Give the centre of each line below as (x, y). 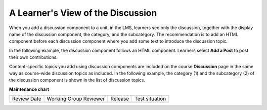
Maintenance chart (29, 89)
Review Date (27, 99)
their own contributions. (33, 57)
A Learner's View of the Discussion (83, 13)
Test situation (150, 99)
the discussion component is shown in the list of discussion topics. (77, 80)
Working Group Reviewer (76, 99)
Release (120, 99)
